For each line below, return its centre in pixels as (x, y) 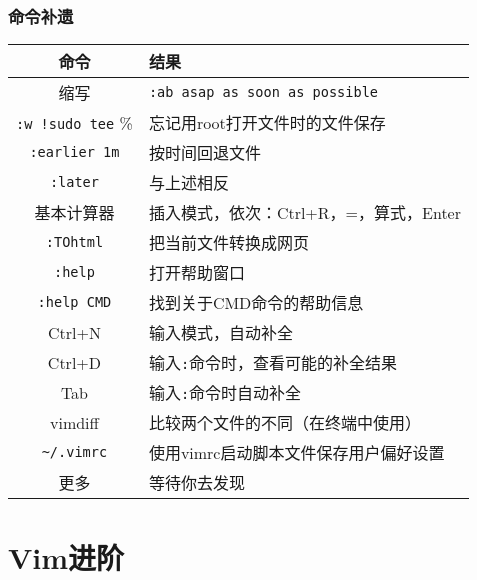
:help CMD (74, 302)
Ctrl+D (74, 362)
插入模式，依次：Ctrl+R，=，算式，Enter (304, 213)
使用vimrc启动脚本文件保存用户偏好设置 (296, 453)
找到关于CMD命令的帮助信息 (256, 303)
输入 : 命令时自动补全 (225, 393)
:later (74, 182)
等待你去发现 (196, 483)
